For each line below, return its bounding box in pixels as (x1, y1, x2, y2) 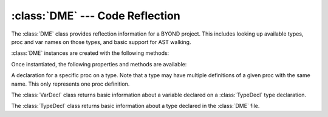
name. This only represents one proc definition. (11, 80, 130, 87)
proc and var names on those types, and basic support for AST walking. (11, 38, 191, 45)
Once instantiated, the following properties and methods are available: (11, 60, 187, 68)
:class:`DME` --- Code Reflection (11, 9, 180, 22)
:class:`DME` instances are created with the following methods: (11, 49, 169, 57)
